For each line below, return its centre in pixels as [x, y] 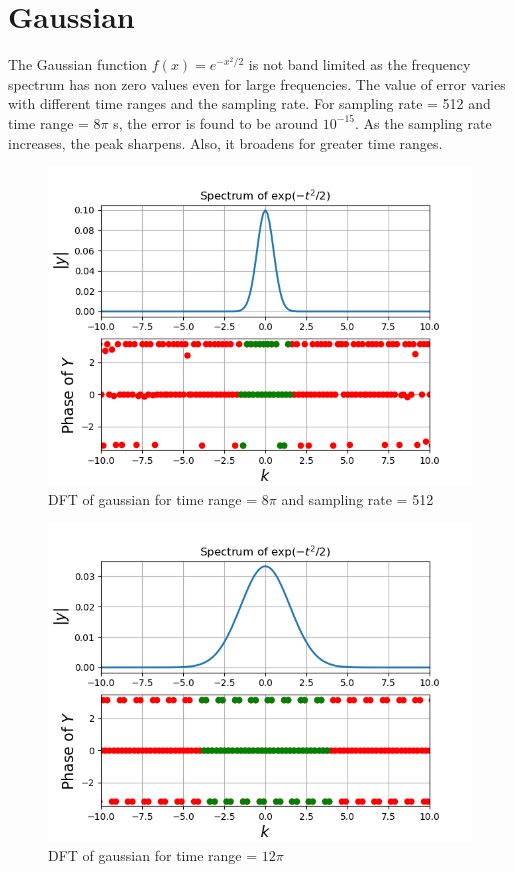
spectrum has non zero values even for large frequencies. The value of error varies [257, 83]
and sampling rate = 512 [357, 498]
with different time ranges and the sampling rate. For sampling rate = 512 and [249, 103]
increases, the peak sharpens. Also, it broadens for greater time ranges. [225, 142]
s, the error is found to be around [216, 122]
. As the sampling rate [423, 122]
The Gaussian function [78, 64]
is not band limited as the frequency [359, 64]
